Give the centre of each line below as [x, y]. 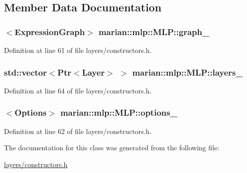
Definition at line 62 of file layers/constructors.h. [78, 131]
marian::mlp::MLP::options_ [119, 112]
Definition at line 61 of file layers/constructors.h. [78, 50]
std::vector [25, 72]
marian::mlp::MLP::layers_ [188, 72]
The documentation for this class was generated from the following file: [112, 148]
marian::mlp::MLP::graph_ [154, 31]
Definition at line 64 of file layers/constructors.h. [78, 90]
